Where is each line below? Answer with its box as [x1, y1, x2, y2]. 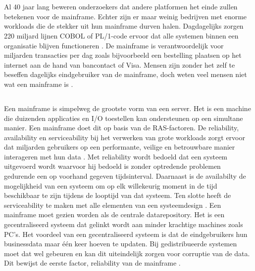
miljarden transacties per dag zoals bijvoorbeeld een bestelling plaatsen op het [4, 50, 242, 60]
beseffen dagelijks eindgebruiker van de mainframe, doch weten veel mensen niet [4, 69, 247, 79]
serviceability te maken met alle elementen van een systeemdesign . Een [4, 199, 221, 210]
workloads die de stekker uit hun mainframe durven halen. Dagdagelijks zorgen [4, 21, 244, 31]
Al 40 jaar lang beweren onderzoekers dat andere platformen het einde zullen [4, 1, 238, 12]
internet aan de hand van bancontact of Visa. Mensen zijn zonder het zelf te [4, 59, 235, 70]
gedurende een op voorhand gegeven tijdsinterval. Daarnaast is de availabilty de [4, 171, 246, 181]
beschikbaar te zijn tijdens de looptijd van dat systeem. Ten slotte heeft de [4, 190, 231, 200]
